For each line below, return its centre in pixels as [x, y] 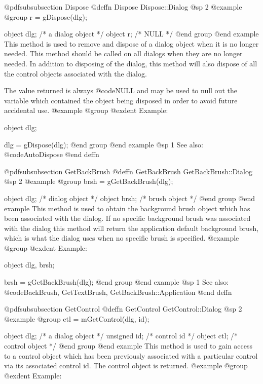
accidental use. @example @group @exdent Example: [86, 110]
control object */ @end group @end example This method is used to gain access [128, 346]
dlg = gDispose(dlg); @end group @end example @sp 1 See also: [104, 144]
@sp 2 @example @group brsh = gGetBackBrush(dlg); [89, 181]
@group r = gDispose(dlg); [46, 16]
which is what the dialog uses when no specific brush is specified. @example [122, 238]
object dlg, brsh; [29, 265]
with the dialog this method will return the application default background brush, [131, 228]
